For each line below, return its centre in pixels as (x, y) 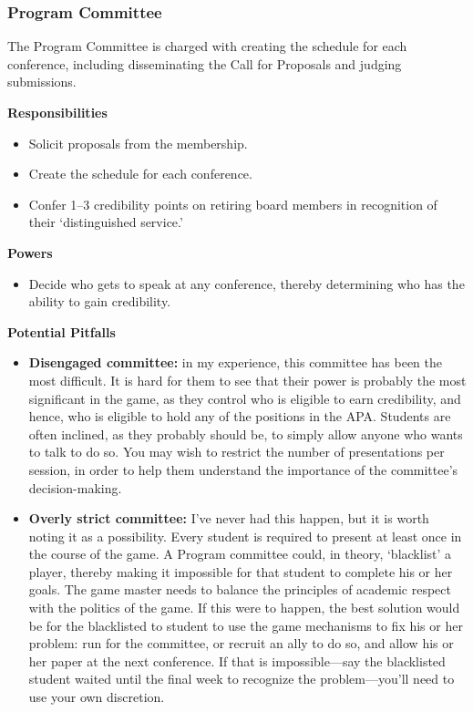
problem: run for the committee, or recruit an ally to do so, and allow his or (241, 643)
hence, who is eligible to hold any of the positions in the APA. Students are (240, 416)
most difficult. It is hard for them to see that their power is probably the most (247, 380)
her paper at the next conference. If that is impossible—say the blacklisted (237, 660)
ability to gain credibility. (100, 301)
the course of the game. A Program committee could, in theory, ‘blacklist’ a (240, 554)
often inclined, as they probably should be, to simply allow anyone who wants (246, 433)
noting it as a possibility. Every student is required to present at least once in (245, 536)
